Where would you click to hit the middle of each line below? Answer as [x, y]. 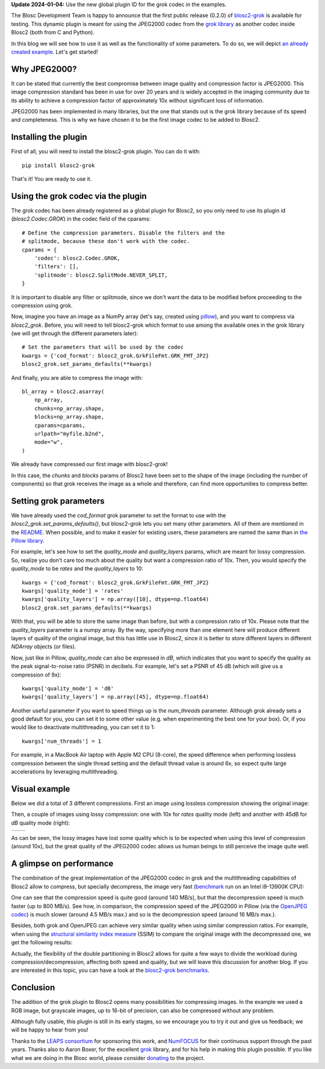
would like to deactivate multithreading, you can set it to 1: [83, 727]
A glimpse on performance [62, 864]
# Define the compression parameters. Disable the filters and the [123, 233]
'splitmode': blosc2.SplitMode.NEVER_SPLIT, [101, 275]
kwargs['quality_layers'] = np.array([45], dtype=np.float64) [116, 697]
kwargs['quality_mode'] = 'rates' [73, 591]
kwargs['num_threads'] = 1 [62, 741]
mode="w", [48, 442]
